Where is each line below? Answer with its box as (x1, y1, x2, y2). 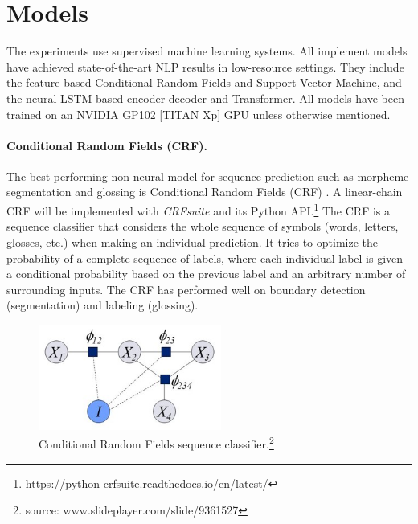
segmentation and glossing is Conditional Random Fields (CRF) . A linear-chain (6, 183, 403, 200)
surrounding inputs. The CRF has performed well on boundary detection (6, 280, 366, 297)
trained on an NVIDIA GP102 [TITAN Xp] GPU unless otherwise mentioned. (6, 105, 391, 122)
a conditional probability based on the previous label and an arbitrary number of (6, 265, 406, 282)
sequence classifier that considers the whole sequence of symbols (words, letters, (6, 218, 399, 235)
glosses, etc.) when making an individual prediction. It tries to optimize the (6, 233, 378, 250)
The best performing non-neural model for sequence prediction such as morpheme (6, 167, 409, 184)
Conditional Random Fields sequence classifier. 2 (39, 433, 274, 452)
